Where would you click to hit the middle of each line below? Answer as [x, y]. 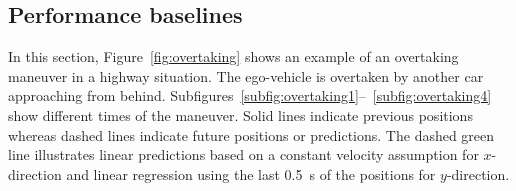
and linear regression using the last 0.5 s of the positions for [251, 173]
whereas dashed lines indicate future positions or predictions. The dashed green [251, 134]
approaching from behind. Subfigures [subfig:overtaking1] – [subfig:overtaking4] [250, 95]
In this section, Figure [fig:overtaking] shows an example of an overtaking [233, 56]
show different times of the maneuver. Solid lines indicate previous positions [240, 114]
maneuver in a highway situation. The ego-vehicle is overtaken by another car [246, 75]
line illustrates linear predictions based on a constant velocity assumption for [243, 154]
